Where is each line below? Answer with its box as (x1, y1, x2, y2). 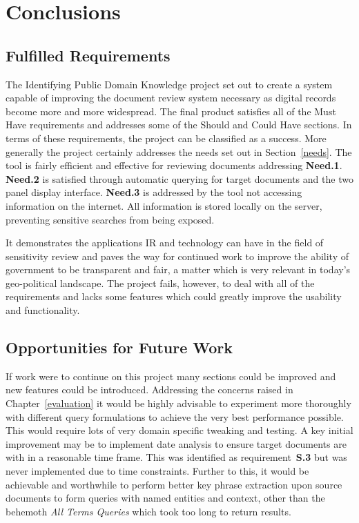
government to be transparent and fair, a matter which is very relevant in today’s (6, 262, 351, 277)
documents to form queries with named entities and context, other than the (6, 491, 325, 505)
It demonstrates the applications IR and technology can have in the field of (6, 235, 324, 250)
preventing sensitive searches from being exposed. (6, 212, 215, 226)
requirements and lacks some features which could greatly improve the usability (6, 289, 342, 304)
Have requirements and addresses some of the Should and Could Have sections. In (6, 117, 352, 132)
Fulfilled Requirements (6, 44, 171, 66)
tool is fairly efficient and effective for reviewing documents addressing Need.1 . (6, 158, 342, 172)
